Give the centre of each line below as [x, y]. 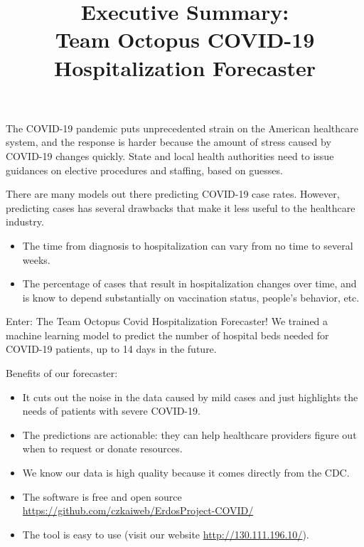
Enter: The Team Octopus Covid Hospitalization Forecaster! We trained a [167, 321]
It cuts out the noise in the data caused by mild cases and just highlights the [190, 397]
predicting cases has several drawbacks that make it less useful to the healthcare [181, 207]
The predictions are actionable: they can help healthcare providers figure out [189, 434]
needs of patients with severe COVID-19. [111, 411]
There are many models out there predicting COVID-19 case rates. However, [173, 194]
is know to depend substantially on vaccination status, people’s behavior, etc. [191, 297]
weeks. [36, 259]
